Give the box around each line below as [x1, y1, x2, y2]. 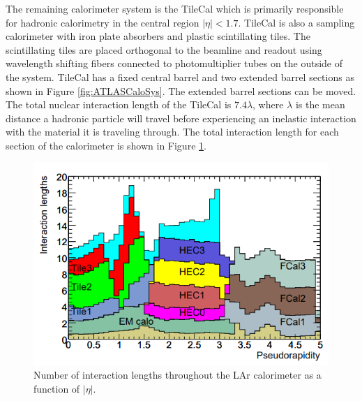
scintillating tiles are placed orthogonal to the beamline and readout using [6, 42, 322, 57]
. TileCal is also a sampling [238, 15, 355, 29]
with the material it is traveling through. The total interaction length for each [6, 124, 339, 139]
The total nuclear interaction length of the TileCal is [6, 97, 232, 112]
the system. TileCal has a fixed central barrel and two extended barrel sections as [6, 69, 354, 84]
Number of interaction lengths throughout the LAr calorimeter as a [33, 367, 322, 382]
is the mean [295, 97, 345, 112]
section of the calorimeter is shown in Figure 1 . [6, 138, 206, 152]
